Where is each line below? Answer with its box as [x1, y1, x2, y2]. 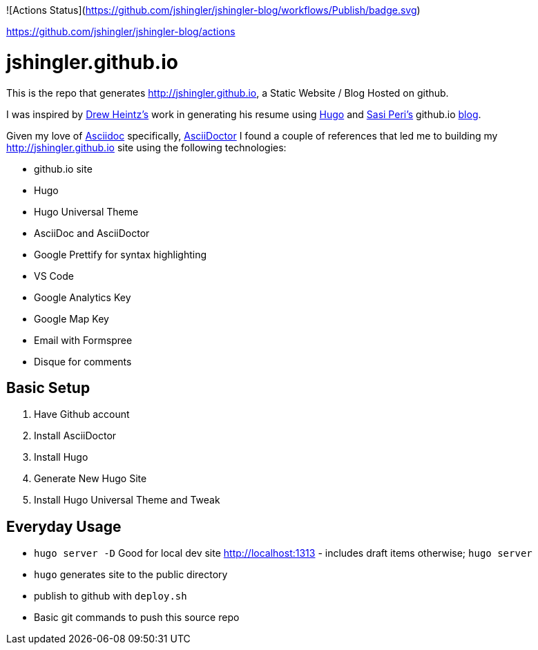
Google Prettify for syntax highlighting [34, 248, 206, 260]
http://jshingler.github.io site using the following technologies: [6, 141, 287, 153]
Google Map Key [34, 312, 109, 325]
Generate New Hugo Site [34, 472, 147, 485]
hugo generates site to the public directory [34, 568, 228, 581]
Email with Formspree [34, 334, 133, 346]
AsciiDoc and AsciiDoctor [34, 227, 150, 239]
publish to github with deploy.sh [34, 590, 187, 602]
